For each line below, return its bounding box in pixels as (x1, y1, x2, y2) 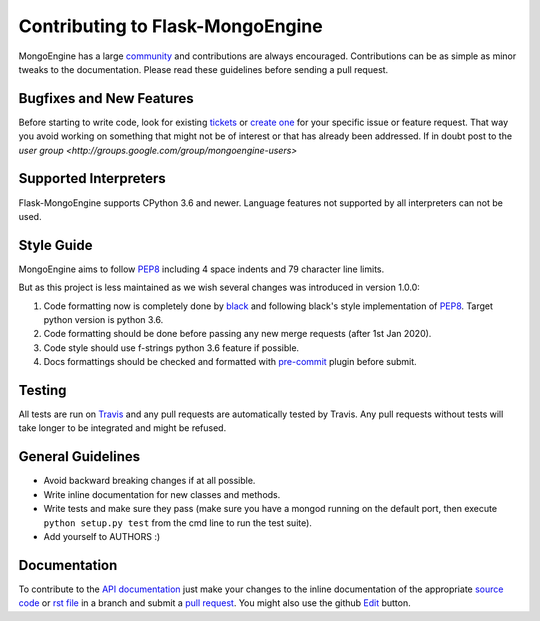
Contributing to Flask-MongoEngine (18, 15, 324, 37)
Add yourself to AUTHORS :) (43, 530, 161, 542)
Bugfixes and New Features (18, 90, 194, 107)
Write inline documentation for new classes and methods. (43, 488, 281, 500)
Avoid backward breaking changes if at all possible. (43, 475, 256, 487)
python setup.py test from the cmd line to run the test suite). (43, 516, 312, 529)
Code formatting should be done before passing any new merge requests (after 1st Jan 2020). (43, 328, 432, 340)
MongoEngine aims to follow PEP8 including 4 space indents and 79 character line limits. (18, 263, 385, 275)
